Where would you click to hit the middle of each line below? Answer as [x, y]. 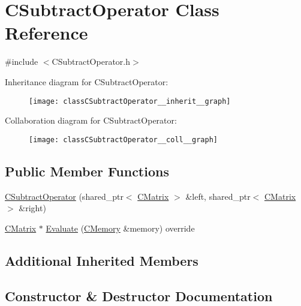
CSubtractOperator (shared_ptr [64, 196]
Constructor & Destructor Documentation [139, 295]
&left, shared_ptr [218, 196]
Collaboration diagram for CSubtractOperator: [91, 120]
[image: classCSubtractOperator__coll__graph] [123, 139]
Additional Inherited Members [102, 260]
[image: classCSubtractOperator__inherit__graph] [130, 101]
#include [22, 61]
